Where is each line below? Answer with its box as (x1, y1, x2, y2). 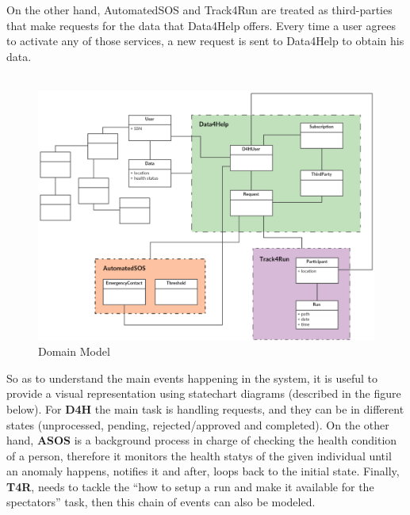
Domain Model (38, 343, 110, 360)
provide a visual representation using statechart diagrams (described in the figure (6, 385, 401, 402)
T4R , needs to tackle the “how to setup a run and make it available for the (6, 478, 374, 494)
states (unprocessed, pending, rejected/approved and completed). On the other (6, 416, 389, 433)
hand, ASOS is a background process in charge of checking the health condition (6, 432, 397, 448)
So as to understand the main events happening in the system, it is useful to (6, 369, 378, 386)
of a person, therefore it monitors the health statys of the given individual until (6, 447, 392, 463)
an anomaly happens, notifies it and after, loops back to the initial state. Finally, (6, 463, 400, 479)
